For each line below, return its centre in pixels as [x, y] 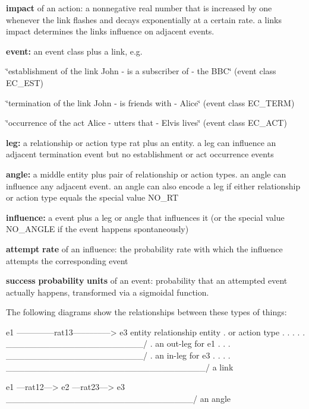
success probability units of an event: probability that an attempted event [147, 280]
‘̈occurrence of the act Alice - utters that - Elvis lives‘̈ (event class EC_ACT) [146, 123]
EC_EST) [25, 82]
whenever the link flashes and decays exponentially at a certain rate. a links [144, 19]
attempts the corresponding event [67, 260]
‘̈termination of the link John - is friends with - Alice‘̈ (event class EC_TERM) [150, 102]
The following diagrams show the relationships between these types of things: [146, 312]
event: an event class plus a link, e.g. [74, 51]
